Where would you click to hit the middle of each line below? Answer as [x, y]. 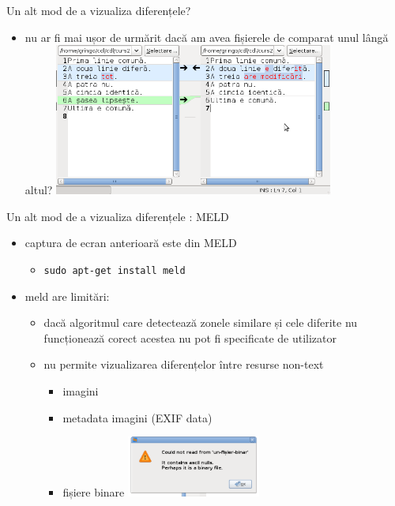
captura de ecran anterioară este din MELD [131, 243]
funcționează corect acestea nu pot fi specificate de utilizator [190, 337]
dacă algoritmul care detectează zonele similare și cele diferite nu [201, 322]
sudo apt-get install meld [115, 270]
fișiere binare [94, 491]
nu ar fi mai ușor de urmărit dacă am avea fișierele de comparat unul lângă [207, 37]
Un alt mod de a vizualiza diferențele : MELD [118, 216]
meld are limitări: [67, 296]
